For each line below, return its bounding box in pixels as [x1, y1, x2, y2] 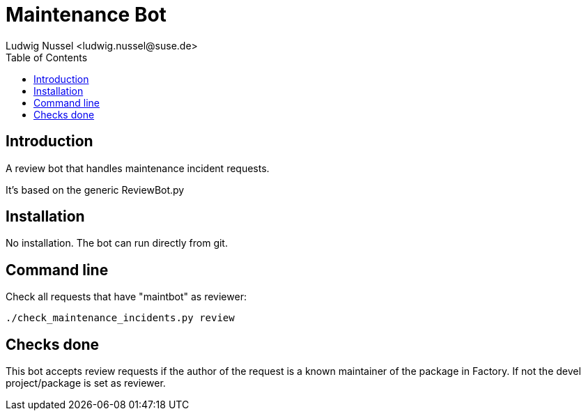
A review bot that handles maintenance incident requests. [6, 162, 270, 174]
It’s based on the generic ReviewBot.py [6, 183, 185, 196]
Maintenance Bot [6, 3, 167, 26]
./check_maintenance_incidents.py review [6, 312, 235, 324]
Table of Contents [6, 51, 88, 63]
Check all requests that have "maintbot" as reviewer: [6, 291, 247, 303]
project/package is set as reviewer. [6, 377, 166, 390]
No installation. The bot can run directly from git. [6, 237, 228, 249]
